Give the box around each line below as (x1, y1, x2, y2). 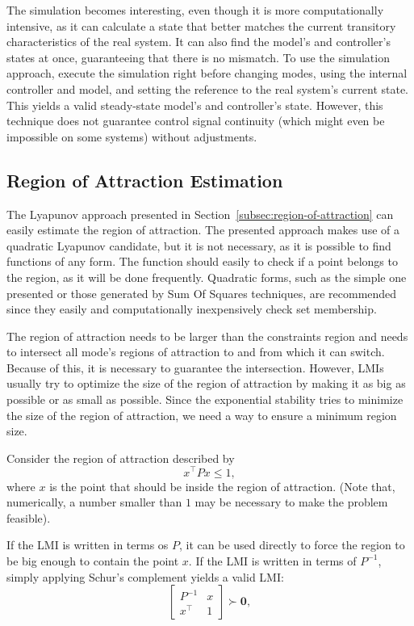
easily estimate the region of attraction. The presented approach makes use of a (6, 221, 399, 238)
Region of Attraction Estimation (6, 167, 283, 192)
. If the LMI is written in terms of (188, 552, 357, 569)
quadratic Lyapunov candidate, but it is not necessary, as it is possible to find (6, 237, 391, 254)
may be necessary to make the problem (194, 494, 388, 510)
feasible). (6, 509, 51, 526)
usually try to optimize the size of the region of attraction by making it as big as (6, 375, 406, 392)
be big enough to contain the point (6, 552, 179, 569)
